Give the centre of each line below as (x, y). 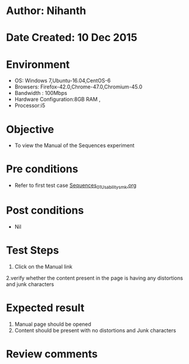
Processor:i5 (30, 106)
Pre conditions (42, 169)
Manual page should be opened (53, 324)
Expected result (45, 308)
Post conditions (45, 211)
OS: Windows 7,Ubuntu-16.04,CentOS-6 (63, 81)
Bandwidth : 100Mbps (41, 93)
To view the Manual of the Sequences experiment (74, 145)
